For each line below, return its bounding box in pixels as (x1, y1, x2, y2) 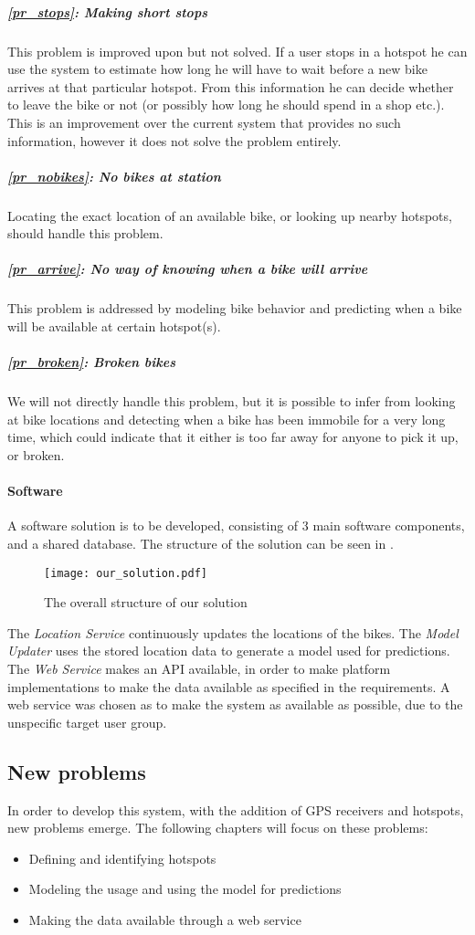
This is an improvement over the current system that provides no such (7, 112, 401, 131)
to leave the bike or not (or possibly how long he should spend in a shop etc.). (7, 95, 445, 114)
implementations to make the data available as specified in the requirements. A (7, 677, 450, 696)
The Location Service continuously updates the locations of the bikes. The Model (7, 623, 459, 642)
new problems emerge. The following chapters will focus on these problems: (7, 818, 428, 837)
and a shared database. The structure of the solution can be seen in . (7, 533, 394, 552)
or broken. (7, 445, 65, 464)
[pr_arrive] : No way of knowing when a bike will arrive (7, 259, 368, 278)
